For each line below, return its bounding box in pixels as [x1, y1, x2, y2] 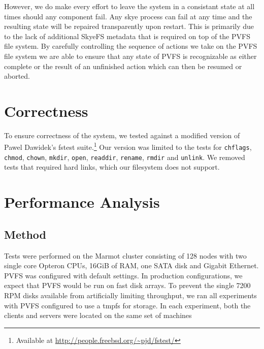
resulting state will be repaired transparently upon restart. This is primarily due [4, 21, 254, 31]
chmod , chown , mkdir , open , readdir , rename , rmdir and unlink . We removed [4, 151, 245, 162]
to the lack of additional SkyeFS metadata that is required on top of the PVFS [4, 30, 250, 41]
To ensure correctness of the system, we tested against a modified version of [4, 130, 240, 140]
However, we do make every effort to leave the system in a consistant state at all [4, 1, 255, 11]
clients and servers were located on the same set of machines [4, 310, 192, 321]
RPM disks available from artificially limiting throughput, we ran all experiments [4, 290, 257, 300]
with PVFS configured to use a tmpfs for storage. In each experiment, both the [4, 300, 251, 310]
